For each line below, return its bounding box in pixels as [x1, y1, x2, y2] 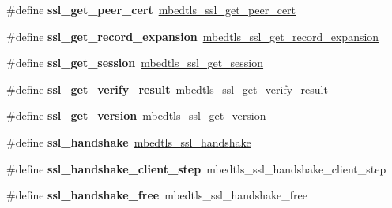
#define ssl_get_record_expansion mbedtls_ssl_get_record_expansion [6, 28, 379, 44]
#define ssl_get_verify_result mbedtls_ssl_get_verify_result [6, 80, 328, 97]
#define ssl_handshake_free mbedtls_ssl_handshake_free [6, 187, 307, 203]
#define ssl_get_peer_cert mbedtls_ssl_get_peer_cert [6, 2, 296, 17]
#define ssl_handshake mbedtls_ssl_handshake [6, 133, 251, 150]
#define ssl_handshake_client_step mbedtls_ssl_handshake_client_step [6, 160, 386, 176]
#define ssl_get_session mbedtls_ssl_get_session [6, 54, 264, 71]
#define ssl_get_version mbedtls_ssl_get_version [6, 107, 266, 124]
